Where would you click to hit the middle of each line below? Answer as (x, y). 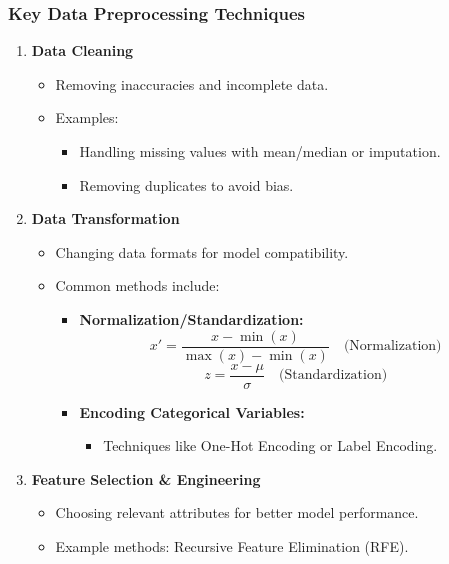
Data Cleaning (82, 50)
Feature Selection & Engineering (146, 478)
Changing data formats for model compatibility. (202, 251)
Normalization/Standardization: (191, 318)
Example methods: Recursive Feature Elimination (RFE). (232, 546)
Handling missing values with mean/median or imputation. (260, 151)
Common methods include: (137, 285)
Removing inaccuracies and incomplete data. (192, 83)
